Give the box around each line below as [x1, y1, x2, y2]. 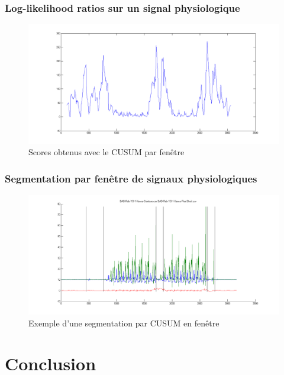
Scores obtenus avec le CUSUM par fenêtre [28, 146, 185, 158]
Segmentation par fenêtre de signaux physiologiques [5, 171, 257, 185]
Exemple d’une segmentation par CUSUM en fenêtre [28, 316, 220, 329]
